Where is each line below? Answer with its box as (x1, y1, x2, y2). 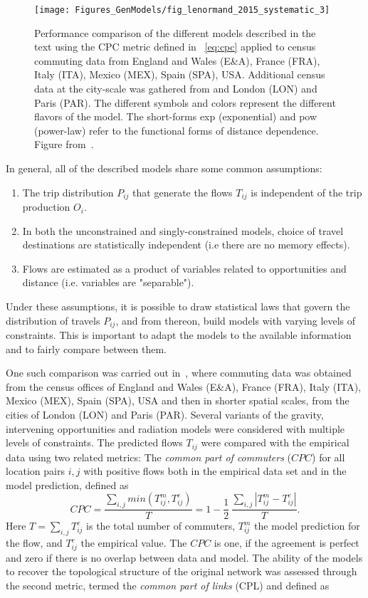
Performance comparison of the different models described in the (34, 25, 316, 40)
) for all (312, 449, 345, 464)
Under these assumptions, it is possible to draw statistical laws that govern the (6, 299, 350, 314)
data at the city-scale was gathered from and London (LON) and (34, 81, 317, 96)
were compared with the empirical (201, 435, 349, 450)
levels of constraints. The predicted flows (6, 435, 183, 450)
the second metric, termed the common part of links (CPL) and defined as (6, 578, 330, 592)
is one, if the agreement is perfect (214, 535, 359, 550)
